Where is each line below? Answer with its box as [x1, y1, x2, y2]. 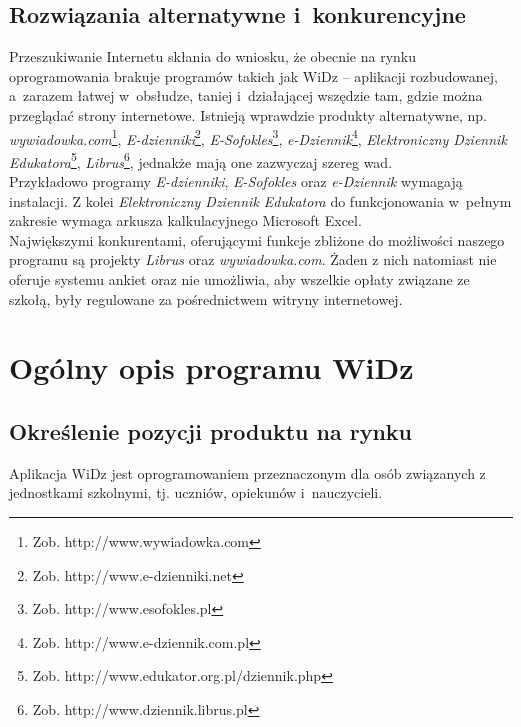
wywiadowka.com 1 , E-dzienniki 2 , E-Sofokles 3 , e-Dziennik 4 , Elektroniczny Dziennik [9, 125, 507, 149]
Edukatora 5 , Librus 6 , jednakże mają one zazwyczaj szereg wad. [9, 148, 393, 172]
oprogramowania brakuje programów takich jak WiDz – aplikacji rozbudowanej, [9, 65, 498, 86]
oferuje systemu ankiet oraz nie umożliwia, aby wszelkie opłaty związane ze [9, 269, 470, 290]
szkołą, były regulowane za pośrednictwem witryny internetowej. [9, 288, 403, 309]
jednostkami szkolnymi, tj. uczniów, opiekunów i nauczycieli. [9, 482, 383, 503]
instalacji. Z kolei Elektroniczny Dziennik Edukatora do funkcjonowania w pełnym [9, 190, 512, 211]
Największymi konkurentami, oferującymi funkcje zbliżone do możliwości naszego [9, 229, 505, 250]
